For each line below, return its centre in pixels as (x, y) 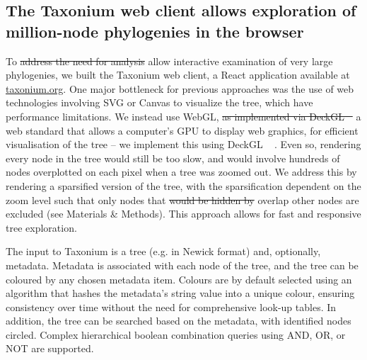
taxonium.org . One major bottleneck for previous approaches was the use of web (180, 88)
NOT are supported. (50, 348)
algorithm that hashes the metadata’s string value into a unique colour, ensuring (180, 293)
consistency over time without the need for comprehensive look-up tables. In (171, 306)
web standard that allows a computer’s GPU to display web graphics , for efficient (182, 130)
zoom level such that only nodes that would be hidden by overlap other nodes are (182, 199)
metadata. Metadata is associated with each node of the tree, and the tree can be (182, 265)
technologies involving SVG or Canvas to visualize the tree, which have (159, 102)
